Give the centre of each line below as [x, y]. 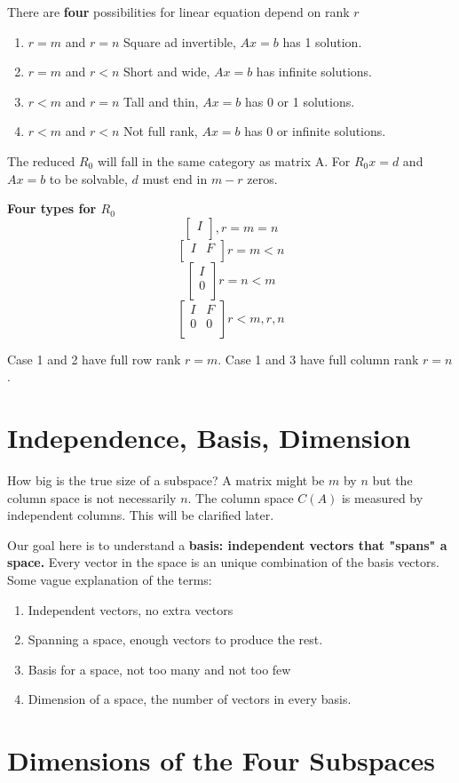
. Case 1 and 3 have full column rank [318, 359]
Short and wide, [167, 72]
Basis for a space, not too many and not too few [159, 669]
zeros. [262, 178]
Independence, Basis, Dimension [209, 438]
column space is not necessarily [92, 497]
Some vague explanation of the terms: [110, 580]
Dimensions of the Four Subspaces [221, 760]
